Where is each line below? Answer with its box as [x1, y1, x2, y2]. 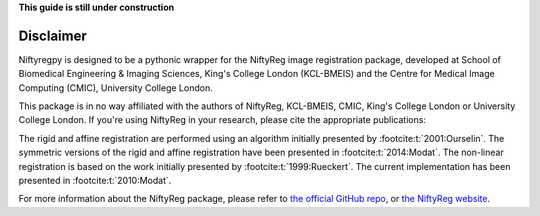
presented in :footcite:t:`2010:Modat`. [18, 175, 172, 187]
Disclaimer [18, 27, 87, 44]
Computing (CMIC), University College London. [18, 81, 214, 94]
